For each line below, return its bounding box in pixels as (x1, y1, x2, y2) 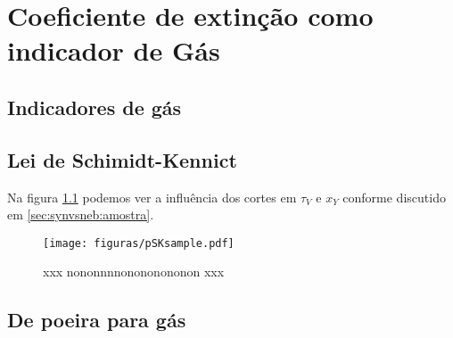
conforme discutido (342, 187, 446, 206)
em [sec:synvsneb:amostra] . (7, 205, 154, 224)
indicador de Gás (7, 32, 220, 69)
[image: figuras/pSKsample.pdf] (43, 236, 235, 250)
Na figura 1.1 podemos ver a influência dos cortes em (7, 187, 297, 206)
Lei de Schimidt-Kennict (7, 145, 237, 173)
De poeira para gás (7, 306, 186, 334)
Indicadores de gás (7, 93, 182, 120)
